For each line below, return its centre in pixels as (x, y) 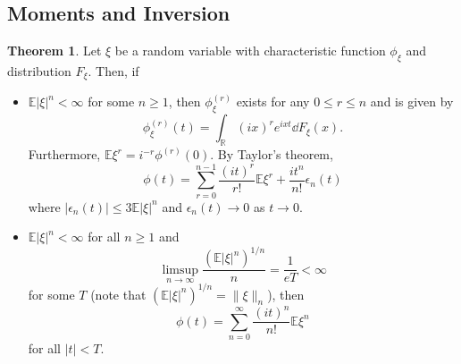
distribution (39, 71)
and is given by (412, 102)
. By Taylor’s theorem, (272, 154)
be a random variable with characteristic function (250, 51)
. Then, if (113, 71)
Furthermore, (64, 154)
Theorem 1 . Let (54, 51)
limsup (180, 270)
